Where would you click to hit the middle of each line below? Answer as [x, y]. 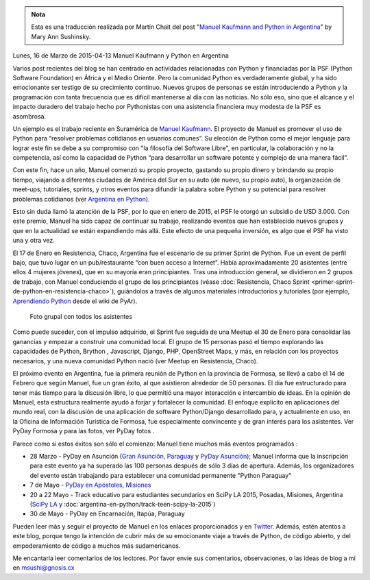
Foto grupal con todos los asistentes [81, 316]
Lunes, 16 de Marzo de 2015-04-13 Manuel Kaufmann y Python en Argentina [121, 56]
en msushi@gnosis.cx [44, 568]
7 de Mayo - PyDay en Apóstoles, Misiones [90, 485]
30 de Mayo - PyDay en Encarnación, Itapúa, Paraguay [107, 513]
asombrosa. [29, 116]
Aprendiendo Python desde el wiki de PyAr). [75, 301]
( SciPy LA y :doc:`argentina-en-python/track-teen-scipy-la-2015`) [123, 504]
